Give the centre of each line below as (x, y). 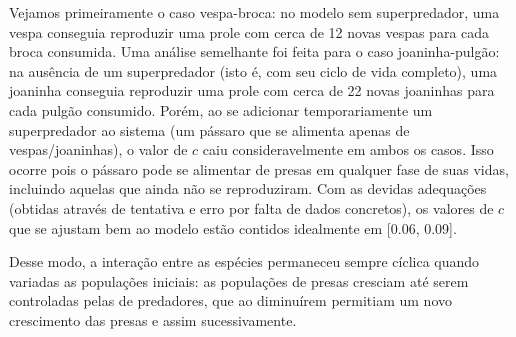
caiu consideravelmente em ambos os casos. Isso (348, 149)
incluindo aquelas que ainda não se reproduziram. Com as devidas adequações (248, 188)
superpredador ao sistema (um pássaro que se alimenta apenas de (209, 129)
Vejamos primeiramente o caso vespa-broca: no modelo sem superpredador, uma (254, 12)
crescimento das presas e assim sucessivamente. (153, 319)
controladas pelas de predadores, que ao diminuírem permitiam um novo (230, 300)
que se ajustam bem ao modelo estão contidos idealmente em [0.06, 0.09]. (233, 227)
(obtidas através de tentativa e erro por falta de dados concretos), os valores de (251, 207)
